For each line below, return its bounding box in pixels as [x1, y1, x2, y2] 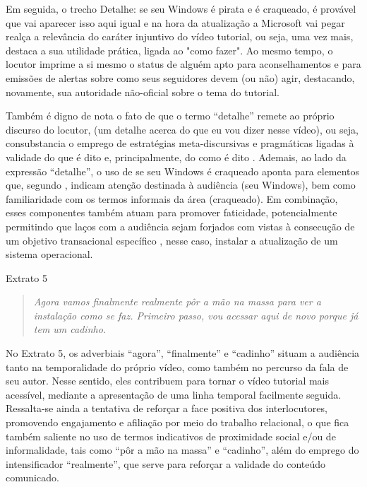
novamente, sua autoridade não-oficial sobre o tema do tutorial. [6, 84, 279, 99]
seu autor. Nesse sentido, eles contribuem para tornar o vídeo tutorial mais [6, 373, 330, 388]
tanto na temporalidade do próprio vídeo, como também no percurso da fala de [6, 359, 349, 374]
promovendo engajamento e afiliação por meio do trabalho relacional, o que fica [6, 415, 349, 430]
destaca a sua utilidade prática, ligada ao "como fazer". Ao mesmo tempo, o [6, 42, 333, 57]
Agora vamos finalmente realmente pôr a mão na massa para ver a [33, 294, 321, 309]
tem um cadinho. [33, 322, 107, 336]
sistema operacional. [6, 247, 93, 262]
